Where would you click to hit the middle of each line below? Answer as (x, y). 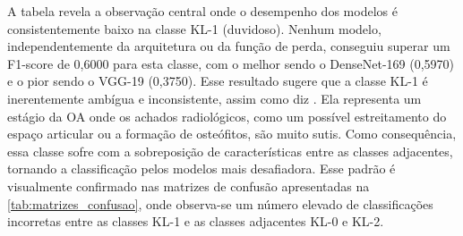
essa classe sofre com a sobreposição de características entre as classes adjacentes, (230, 151)
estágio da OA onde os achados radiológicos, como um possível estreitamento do (227, 116)
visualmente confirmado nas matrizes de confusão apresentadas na (189, 185)
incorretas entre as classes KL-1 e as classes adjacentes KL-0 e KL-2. (196, 221)
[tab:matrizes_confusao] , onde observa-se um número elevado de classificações (220, 203)
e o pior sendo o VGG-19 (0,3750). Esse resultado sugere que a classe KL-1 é (218, 81)
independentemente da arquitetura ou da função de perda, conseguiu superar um (229, 46)
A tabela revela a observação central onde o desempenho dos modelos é (202, 11)
